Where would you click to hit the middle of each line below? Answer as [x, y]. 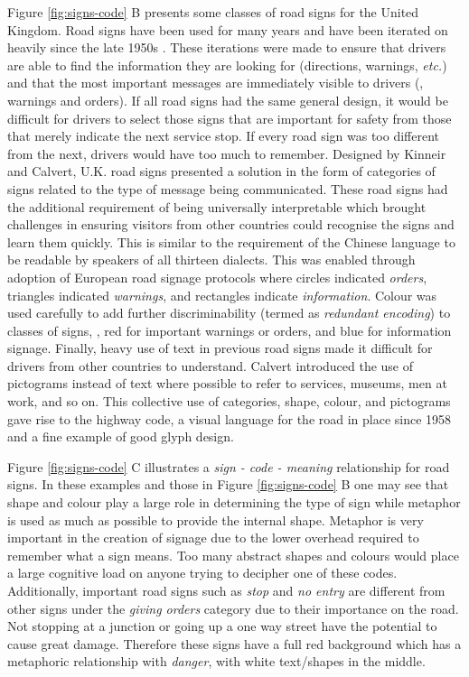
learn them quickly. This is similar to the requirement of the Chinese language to [231, 241]
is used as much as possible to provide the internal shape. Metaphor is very [216, 519]
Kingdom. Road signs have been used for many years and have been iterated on [228, 29]
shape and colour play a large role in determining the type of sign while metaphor [234, 502]
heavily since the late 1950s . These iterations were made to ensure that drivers [227, 47]
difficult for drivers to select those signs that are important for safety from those [230, 118]
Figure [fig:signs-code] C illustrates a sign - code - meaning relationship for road [229, 466]
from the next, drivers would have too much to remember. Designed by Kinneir [227, 153]
